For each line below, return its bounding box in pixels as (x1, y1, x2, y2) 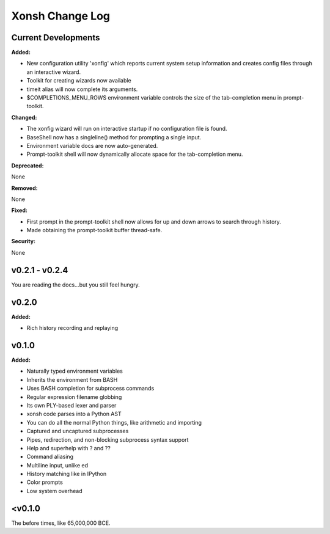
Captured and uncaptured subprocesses (26, 428, 129, 435)
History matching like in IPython (26, 470, 107, 478)
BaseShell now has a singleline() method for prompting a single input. (26, 133, 202, 141)
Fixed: (11, 207, 28, 214)
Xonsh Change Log (11, 9, 110, 23)
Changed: (11, 114, 37, 121)
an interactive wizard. (26, 68, 81, 76)
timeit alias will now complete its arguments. (26, 86, 138, 93)
